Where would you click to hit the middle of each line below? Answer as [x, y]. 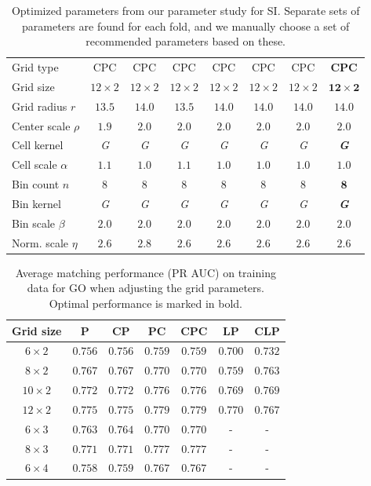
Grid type [35, 67]
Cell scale [35, 164]
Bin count [36, 184]
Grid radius [40, 106]
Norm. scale [40, 242]
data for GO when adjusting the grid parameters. [145, 288]
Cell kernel [38, 145]
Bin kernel [36, 203]
